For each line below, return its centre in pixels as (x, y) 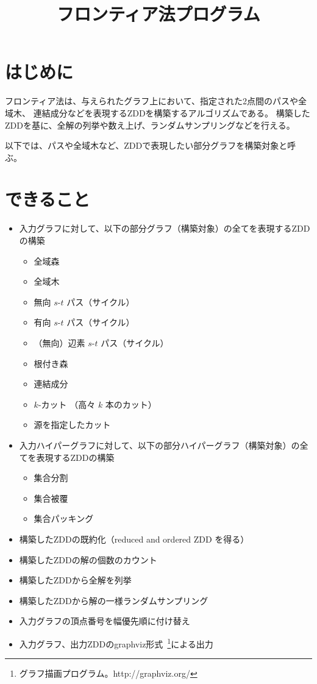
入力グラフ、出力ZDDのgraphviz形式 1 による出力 (116, 643)
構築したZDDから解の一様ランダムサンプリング (114, 600)
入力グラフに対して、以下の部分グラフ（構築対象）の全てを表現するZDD (165, 228)
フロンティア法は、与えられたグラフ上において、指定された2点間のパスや (152, 101)
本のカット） (131, 404)
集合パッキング (64, 518)
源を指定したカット (72, 425)
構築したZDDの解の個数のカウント (88, 559)
